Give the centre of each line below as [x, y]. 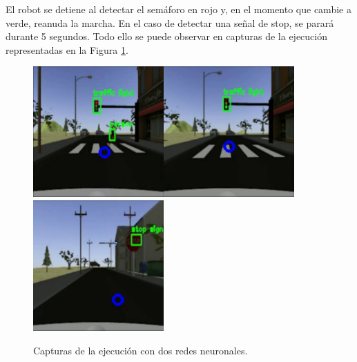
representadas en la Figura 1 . [67, 49]
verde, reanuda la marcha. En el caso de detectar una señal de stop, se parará [170, 22]
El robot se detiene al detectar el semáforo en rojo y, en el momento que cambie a [178, 9]
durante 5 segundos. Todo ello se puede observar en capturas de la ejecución [167, 36]
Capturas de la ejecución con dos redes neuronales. [141, 350]
